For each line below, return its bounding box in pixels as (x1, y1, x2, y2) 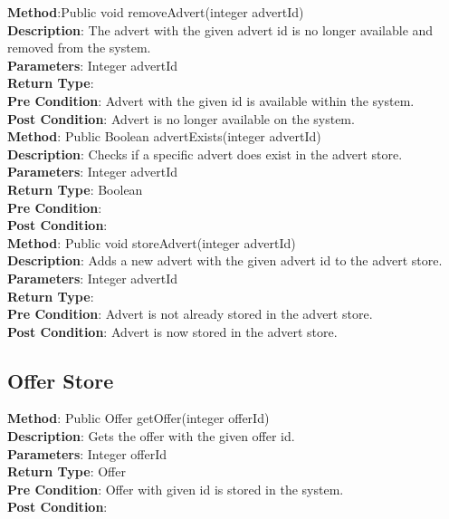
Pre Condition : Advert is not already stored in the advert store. (7, 304, 373, 323)
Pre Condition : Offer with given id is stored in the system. (7, 479, 344, 498)
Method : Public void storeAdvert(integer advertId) (7, 233, 296, 252)
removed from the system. (7, 38, 151, 57)
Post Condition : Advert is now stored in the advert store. (7, 322, 338, 341)
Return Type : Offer (7, 462, 126, 481)
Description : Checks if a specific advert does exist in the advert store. (7, 144, 403, 163)
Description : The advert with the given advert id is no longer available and (7, 20, 434, 39)
